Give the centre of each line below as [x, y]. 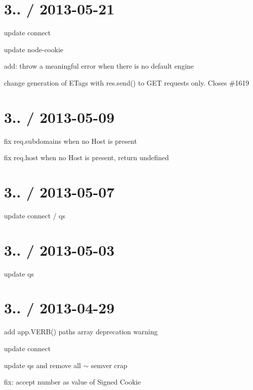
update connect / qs [35, 215]
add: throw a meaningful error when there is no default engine [99, 66]
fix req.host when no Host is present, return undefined [87, 157]
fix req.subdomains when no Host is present [70, 141]
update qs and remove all [43, 365]
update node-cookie [34, 49]
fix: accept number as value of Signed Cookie [72, 382]
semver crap [109, 365]
